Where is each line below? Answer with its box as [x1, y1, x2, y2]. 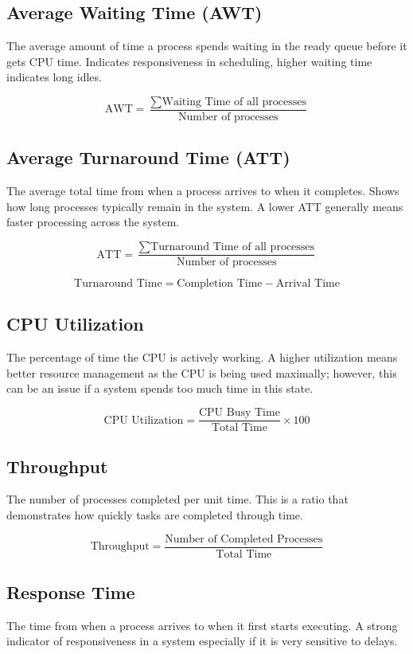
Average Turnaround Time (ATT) [6, 145, 290, 170]
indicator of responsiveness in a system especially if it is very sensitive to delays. [6, 632, 398, 649]
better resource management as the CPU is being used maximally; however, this [6, 364, 397, 381]
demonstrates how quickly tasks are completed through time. [6, 506, 303, 523]
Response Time [6, 579, 135, 604]
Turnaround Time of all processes [150, 241, 315, 253]
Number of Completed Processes [165, 533, 323, 545]
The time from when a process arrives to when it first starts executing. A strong [6, 617, 398, 633]
